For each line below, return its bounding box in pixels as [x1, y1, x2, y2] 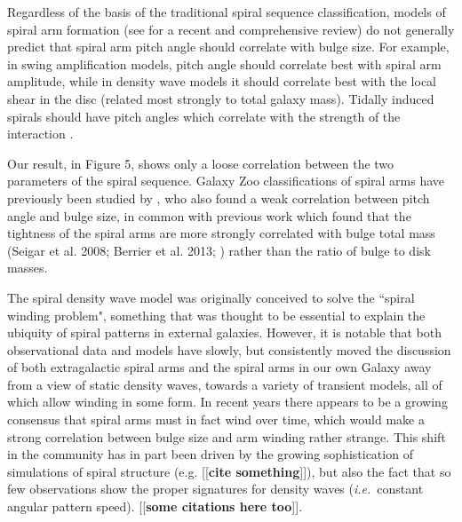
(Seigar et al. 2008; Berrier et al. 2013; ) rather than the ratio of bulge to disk [7, 241, 431, 259]
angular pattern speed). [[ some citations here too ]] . [7, 497, 303, 516]
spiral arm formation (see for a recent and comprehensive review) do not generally [7, 20, 455, 38]
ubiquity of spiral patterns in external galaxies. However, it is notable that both [7, 323, 442, 342]
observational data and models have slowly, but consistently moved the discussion [7, 340, 451, 359]
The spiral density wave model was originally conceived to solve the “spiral [7, 288, 415, 306]
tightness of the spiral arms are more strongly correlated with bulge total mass [7, 224, 435, 242]
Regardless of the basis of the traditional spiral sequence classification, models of [7, 3, 446, 20]
